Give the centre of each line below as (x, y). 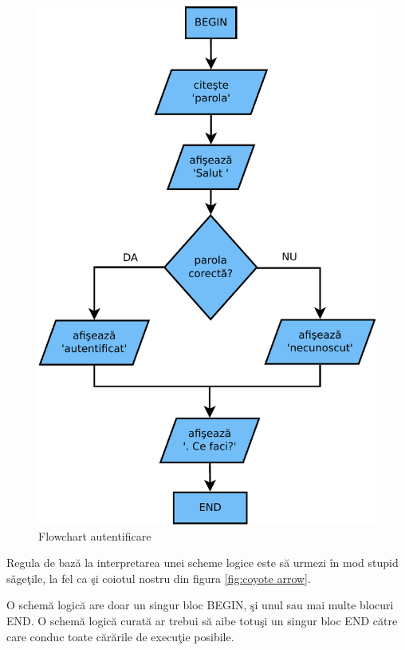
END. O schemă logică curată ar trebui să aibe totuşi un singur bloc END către (202, 620)
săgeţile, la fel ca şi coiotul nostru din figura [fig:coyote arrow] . (159, 578)
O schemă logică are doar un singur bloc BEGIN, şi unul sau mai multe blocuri (200, 605)
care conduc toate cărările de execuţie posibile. (120, 636)
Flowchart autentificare (95, 535)
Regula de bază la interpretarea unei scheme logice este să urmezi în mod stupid (202, 563)
